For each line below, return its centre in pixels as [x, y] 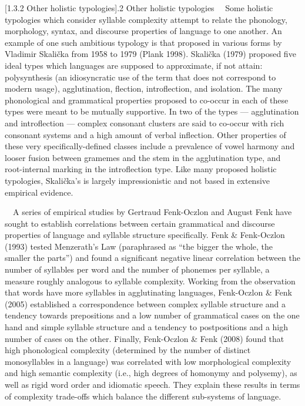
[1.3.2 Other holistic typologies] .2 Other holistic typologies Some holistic [139, 8]
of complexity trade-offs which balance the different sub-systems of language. [143, 396]
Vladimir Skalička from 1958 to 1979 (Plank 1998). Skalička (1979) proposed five [150, 54]
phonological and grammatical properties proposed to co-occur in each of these [147, 100]
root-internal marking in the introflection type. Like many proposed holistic [141, 169]
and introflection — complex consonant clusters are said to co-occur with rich [145, 123]
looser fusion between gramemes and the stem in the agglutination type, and [143, 157]
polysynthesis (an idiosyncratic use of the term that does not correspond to [140, 77]
